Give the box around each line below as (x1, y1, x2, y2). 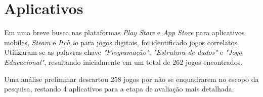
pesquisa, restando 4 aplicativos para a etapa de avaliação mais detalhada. (4, 83, 234, 94)
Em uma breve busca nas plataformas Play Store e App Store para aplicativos (4, 27, 245, 38)
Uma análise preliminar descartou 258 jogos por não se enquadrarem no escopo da (4, 73, 259, 84)
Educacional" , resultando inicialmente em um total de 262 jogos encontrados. (4, 56, 243, 67)
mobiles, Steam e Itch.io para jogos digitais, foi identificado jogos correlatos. (4, 37, 239, 47)
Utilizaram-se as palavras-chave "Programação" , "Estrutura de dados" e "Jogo (4, 47, 242, 57)
